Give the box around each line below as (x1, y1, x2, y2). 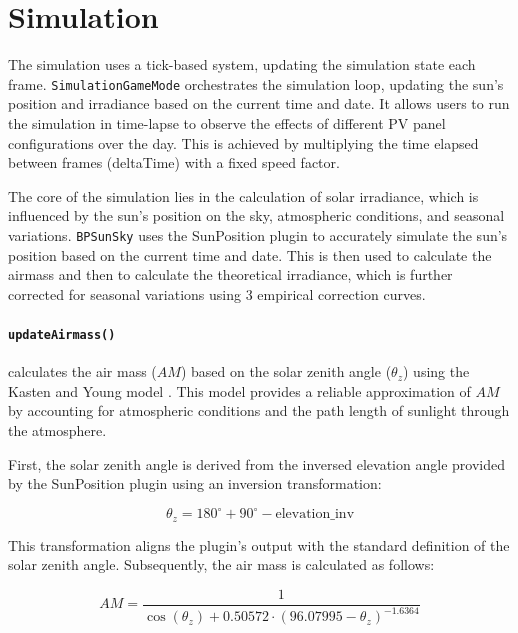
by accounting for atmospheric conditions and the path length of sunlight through (8, 400, 510, 421)
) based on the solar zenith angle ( (180, 361, 392, 382)
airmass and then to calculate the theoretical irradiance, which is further (8, 264, 453, 285)
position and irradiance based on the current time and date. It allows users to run (8, 93, 510, 114)
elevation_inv (275, 507, 355, 522)
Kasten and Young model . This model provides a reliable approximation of (8, 380, 471, 401)
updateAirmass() (8, 327, 116, 342)
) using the (403, 361, 470, 382)
